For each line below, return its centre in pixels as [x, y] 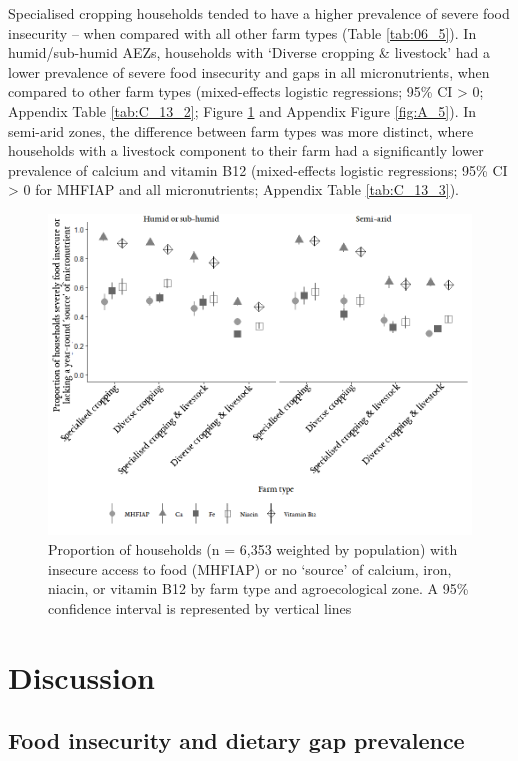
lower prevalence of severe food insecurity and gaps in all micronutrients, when [249, 71]
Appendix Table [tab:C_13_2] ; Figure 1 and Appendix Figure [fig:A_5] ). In [242, 110]
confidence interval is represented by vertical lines [200, 607]
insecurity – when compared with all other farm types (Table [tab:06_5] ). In [242, 32]
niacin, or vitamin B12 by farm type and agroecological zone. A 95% [258, 588]
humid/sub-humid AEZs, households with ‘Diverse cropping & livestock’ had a [249, 52]
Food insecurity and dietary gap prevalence [236, 740]
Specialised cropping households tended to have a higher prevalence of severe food [259, 13]
